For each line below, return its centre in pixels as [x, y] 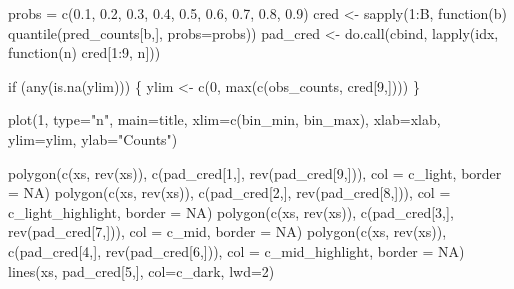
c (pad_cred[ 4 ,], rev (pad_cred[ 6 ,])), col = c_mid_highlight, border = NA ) [236, 250]
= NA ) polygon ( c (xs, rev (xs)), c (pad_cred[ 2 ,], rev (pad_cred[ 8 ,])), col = [229, 192]
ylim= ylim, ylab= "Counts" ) [93, 138]
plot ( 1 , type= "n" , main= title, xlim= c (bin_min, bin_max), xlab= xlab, [224, 119]
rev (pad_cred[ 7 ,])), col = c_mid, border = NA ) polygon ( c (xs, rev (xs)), [227, 231]
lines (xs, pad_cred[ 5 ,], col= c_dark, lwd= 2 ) [141, 270]
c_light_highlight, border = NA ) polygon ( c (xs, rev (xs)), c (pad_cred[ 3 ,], [231, 211]
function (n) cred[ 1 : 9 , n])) [84, 52]
